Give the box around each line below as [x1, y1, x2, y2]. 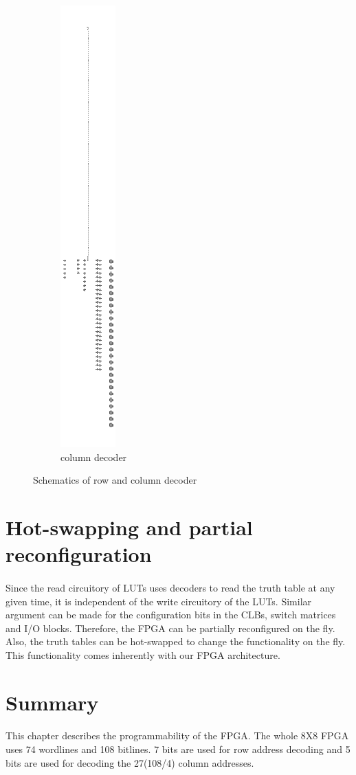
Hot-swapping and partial [5, 513, 253, 541]
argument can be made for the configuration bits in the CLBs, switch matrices [5, 607, 336, 622]
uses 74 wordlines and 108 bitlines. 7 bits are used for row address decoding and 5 [5, 742, 351, 756]
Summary [5, 688, 99, 716]
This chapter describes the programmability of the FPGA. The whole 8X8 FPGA [5, 728, 349, 743]
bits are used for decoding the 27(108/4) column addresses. [5, 755, 254, 770]
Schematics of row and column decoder [33, 473, 197, 487]
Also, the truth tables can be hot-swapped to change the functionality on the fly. [5, 634, 346, 649]
